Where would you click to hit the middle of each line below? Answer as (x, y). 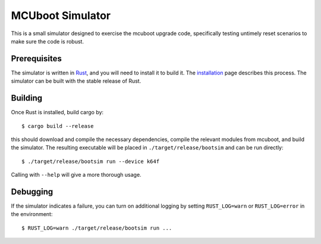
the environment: (32, 214)
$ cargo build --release (58, 126)
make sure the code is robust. (48, 41)
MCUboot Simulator (61, 15)
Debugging (32, 191)
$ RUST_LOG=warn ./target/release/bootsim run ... (97, 228)
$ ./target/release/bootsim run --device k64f (91, 161)
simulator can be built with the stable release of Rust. (76, 81)
